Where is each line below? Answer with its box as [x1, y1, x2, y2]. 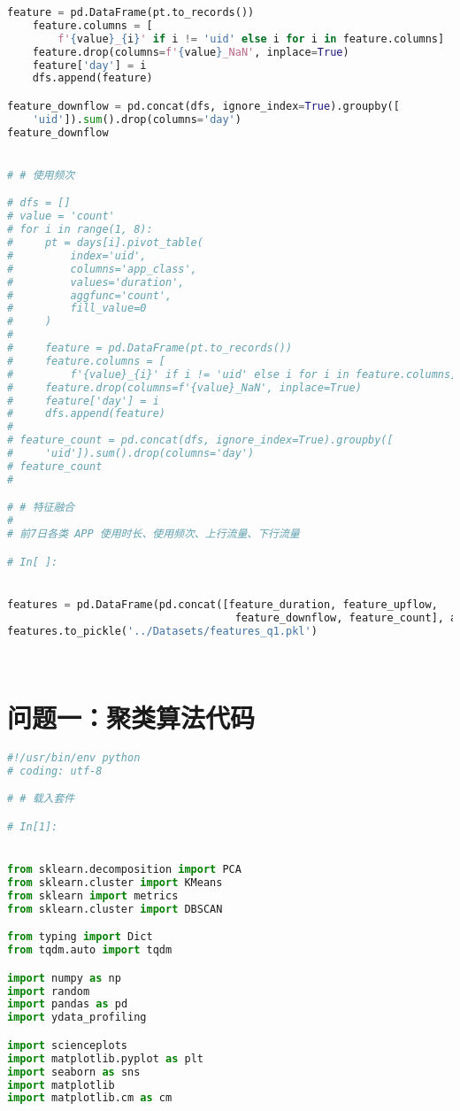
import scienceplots [7, 1038, 128, 1052]
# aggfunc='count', [7, 289, 172, 302]
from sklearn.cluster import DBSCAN [7, 902, 223, 915]
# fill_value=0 [7, 302, 147, 315]
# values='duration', [7, 275, 185, 289]
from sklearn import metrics [7, 889, 179, 902]
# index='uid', [7, 249, 147, 262]
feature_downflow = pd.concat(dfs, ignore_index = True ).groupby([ [7, 99, 400, 112]
